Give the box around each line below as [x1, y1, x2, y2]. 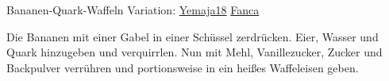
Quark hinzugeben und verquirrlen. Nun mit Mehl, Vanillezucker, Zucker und [6, 44, 383, 60]
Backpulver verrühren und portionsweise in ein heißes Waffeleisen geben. [6, 59, 359, 75]
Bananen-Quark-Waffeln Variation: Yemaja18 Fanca [6, 2, 260, 17]
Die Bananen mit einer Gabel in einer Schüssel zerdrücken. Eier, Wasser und [6, 28, 379, 44]
